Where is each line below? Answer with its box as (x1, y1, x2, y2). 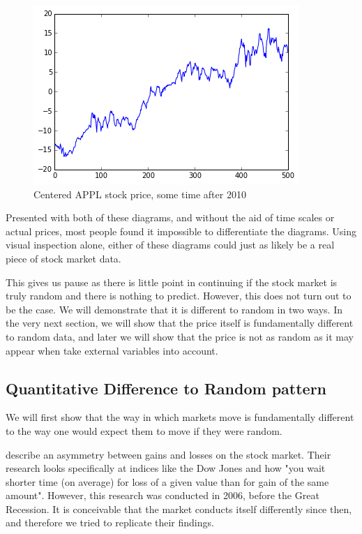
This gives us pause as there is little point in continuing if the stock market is (6, 274, 338, 289)
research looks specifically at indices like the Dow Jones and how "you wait (6, 461, 326, 475)
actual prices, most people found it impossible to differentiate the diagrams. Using (6, 223, 357, 238)
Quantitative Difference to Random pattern (6, 377, 327, 399)
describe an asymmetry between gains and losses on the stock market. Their (6, 447, 331, 461)
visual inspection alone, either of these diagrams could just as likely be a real (6, 237, 335, 252)
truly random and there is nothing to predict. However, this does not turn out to (6, 288, 352, 303)
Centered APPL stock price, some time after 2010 (33, 186, 246, 201)
